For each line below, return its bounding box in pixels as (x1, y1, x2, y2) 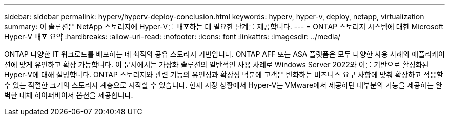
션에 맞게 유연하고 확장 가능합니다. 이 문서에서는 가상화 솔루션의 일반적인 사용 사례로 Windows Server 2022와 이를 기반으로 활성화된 (4, 60, 429, 69)
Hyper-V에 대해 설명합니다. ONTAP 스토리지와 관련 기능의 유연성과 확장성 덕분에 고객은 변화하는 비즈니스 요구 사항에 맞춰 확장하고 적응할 (4, 70, 443, 79)
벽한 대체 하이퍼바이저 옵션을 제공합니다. (4, 91, 133, 99)
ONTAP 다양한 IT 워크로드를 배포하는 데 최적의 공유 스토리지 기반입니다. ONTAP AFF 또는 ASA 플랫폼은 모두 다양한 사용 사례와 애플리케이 (4, 50, 445, 58)
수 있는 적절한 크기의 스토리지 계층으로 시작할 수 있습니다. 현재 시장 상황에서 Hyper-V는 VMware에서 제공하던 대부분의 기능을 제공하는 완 (4, 81, 442, 89)
